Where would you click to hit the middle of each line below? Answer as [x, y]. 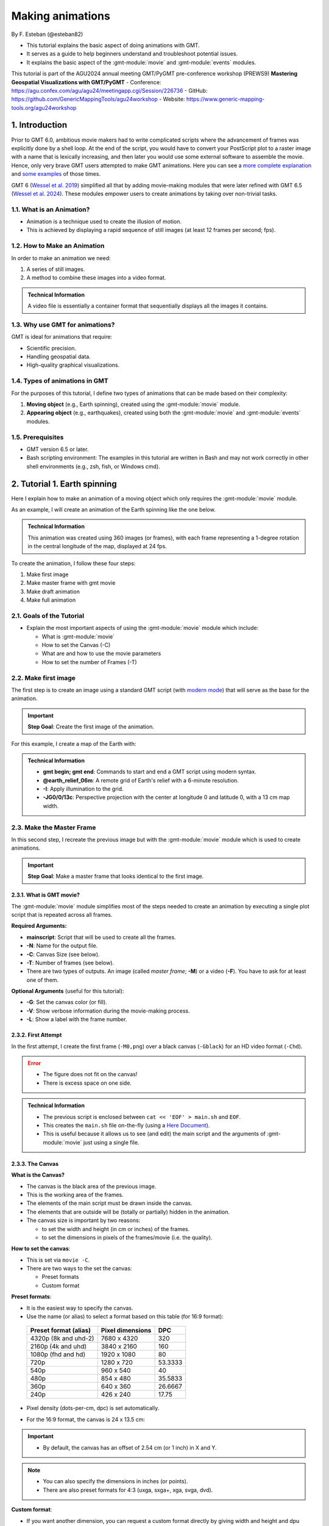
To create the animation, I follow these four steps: [73, 563]
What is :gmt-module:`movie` [78, 636]
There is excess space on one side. [87, 1083]
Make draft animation [53, 591]
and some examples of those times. [56, 174]
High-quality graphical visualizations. [73, 365]
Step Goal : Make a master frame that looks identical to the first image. [116, 877]
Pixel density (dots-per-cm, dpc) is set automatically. [93, 1408]
